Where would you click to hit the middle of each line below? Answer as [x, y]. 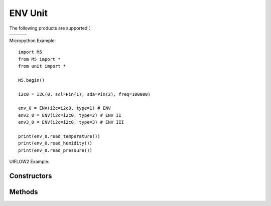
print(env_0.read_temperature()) [59, 136]
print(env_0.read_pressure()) [55, 150]
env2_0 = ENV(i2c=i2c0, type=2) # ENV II [70, 115]
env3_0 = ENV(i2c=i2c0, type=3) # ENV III [71, 122]
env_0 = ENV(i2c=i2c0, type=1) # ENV [65, 108]
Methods [24, 192]
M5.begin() [32, 80]
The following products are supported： [51, 28]
